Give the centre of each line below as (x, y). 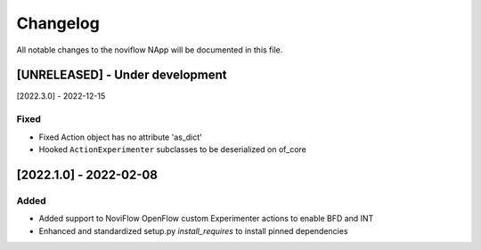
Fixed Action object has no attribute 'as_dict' (120, 137)
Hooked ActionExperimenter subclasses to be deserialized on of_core (172, 149)
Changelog (58, 23)
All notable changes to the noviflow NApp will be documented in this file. (150, 50)
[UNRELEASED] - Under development (122, 75)
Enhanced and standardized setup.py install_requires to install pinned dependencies (193, 230)
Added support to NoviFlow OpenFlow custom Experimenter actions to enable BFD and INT (206, 219)
